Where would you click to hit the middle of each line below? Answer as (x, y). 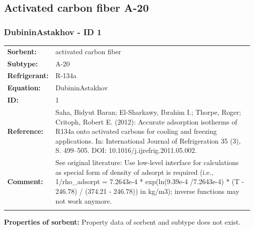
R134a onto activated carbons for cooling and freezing (136, 131)
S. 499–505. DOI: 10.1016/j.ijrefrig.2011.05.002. (126, 150)
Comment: (25, 181)
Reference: (25, 131)
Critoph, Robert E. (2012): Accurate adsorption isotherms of (146, 121)
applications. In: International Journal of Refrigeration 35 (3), (148, 140)
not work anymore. (84, 200)
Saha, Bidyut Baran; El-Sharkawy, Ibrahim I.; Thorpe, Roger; (148, 112)
